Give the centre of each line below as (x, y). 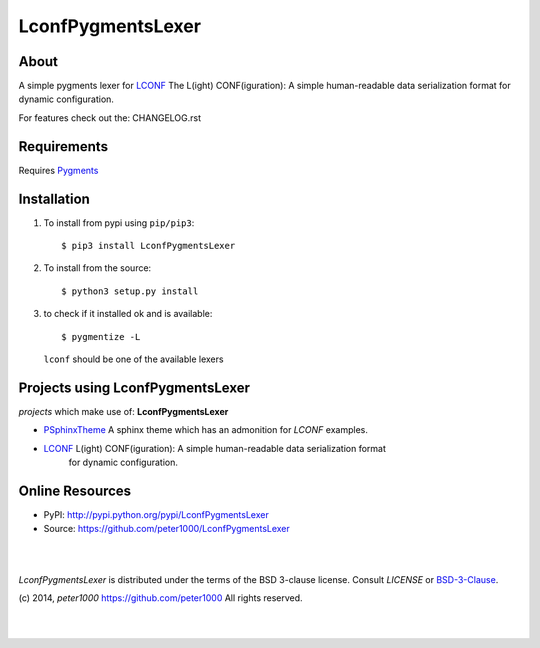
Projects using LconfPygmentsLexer (134, 387)
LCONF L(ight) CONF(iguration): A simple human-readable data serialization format (215, 448)
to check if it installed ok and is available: (128, 314)
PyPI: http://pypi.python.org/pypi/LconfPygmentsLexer (156, 514)
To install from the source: (97, 268)
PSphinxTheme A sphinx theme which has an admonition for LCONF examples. (206, 430)
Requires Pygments (58, 170)
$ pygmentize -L (101, 336)
